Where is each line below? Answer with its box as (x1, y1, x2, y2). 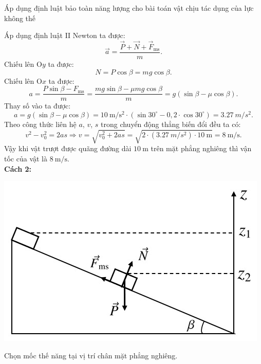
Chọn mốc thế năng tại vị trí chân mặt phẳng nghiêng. (4, 350, 178, 360)
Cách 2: (4, 163, 31, 174)
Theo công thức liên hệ (4, 118, 77, 129)
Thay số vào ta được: (4, 100, 71, 111)
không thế (4, 12, 36, 23)
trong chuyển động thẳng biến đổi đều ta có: (101, 118, 241, 129)
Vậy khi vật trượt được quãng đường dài (4, 143, 132, 154)
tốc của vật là (4, 153, 47, 163)
